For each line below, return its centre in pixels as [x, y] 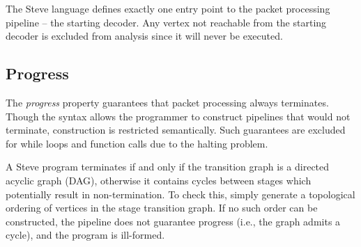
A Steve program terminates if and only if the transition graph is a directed [168, 167]
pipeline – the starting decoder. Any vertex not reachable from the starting [166, 22]
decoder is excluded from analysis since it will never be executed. [144, 36]
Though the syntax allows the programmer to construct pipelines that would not [178, 116]
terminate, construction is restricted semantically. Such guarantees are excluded [176, 130]
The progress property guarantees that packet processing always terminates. [167, 102]
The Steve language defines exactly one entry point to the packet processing [168, 8]
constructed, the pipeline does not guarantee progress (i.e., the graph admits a [173, 221]
